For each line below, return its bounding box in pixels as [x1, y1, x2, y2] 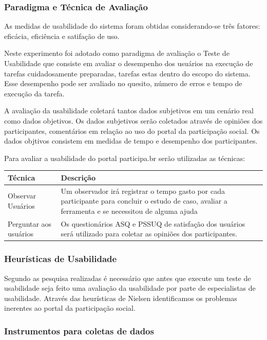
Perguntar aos [8, 218, 52, 229]
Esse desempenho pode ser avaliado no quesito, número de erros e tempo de [4, 78, 242, 89]
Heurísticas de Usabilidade [4, 252, 117, 265]
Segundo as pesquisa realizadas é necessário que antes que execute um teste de [4, 272, 251, 283]
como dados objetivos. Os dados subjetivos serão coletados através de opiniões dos [4, 115, 263, 126]
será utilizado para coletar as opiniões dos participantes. [61, 228, 238, 239]
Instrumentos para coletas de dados [4, 324, 154, 337]
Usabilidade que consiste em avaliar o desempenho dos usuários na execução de [4, 58, 253, 68]
